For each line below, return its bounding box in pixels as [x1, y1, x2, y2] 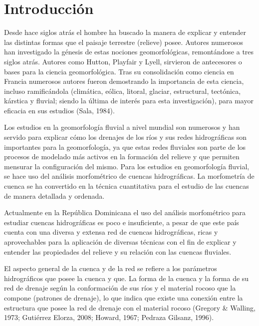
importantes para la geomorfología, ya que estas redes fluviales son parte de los [4, 141, 246, 152]
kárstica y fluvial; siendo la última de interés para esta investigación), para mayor [4, 95, 254, 106]
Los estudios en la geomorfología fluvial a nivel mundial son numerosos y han [4, 122, 240, 132]
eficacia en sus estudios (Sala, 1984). [4, 105, 115, 115]
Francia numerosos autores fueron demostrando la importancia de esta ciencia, [4, 76, 244, 86]
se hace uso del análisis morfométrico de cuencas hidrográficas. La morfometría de [4, 171, 255, 181]
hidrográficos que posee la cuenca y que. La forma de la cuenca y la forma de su [4, 273, 249, 283]
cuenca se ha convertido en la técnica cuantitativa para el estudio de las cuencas [4, 181, 249, 191]
